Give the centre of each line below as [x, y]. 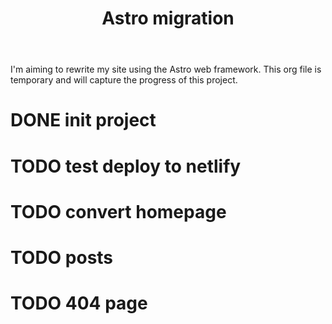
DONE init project [83, 120]
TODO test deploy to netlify [126, 166]
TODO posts [62, 257]
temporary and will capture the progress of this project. [124, 80]
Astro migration [168, 18]
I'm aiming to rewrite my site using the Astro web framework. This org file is [166, 69]
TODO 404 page [79, 303]
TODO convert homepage [118, 211]
